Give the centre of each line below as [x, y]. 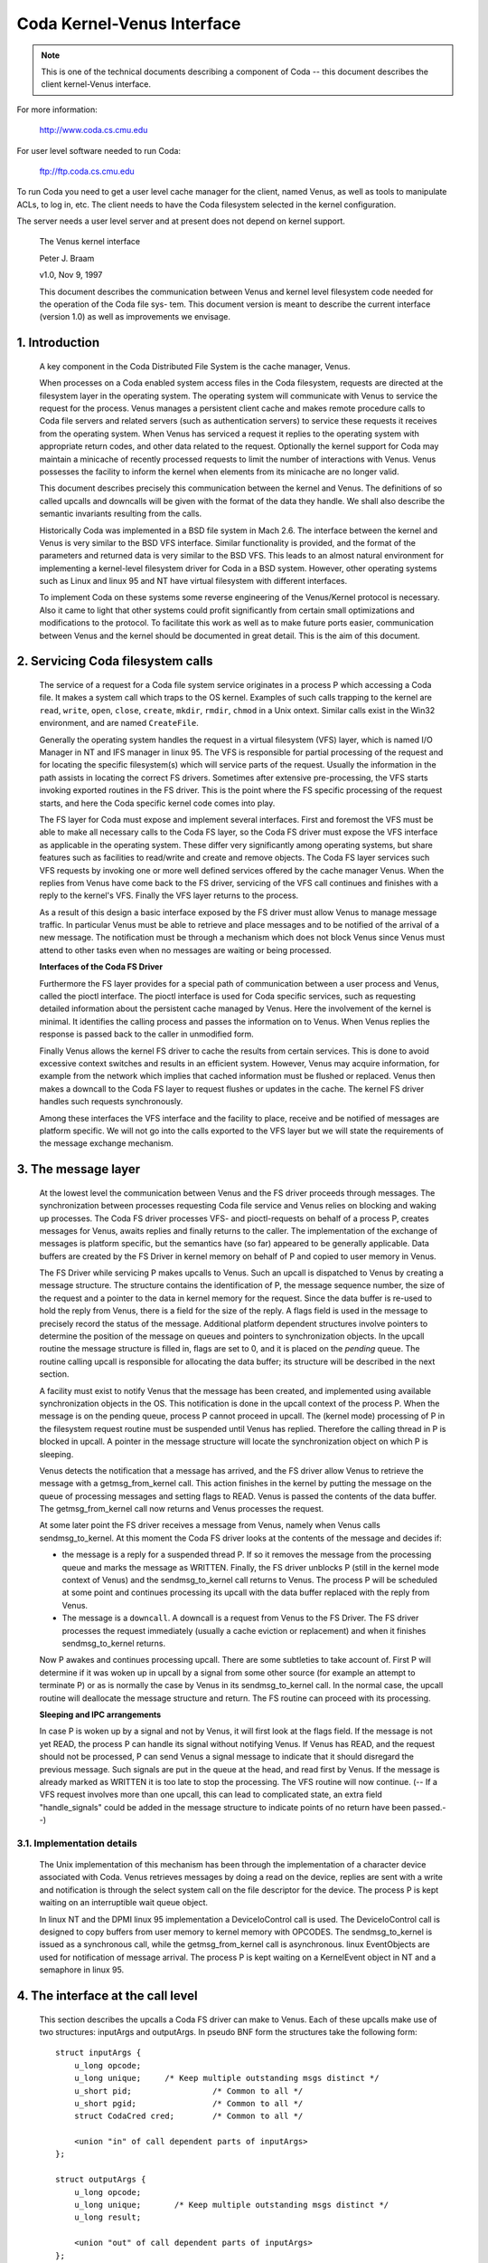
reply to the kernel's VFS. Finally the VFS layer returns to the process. [169, 895]
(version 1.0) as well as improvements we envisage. [135, 317]
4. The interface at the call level [107, 1996]
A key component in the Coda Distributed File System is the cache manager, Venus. [195, 366]
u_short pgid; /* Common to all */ [188, 2103]
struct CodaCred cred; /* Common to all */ [188, 2116]
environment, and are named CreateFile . [119, 723]
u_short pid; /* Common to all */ [188, 2091]
